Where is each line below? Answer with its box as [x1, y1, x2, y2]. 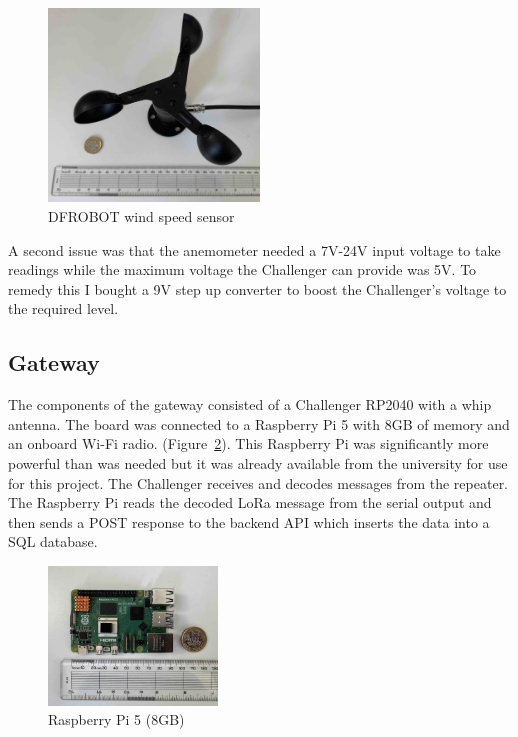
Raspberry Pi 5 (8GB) [48, 709, 185, 730]
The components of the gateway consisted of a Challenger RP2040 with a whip [8, 394, 492, 415]
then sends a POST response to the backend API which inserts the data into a [8, 511, 490, 532]
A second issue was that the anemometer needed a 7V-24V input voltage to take [8, 239, 501, 260]
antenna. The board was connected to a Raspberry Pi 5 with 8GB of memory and [8, 413, 510, 434]
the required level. [8, 298, 119, 319]
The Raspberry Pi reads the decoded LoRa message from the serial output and [8, 492, 492, 513]
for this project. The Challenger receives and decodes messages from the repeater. [8, 472, 509, 493]
